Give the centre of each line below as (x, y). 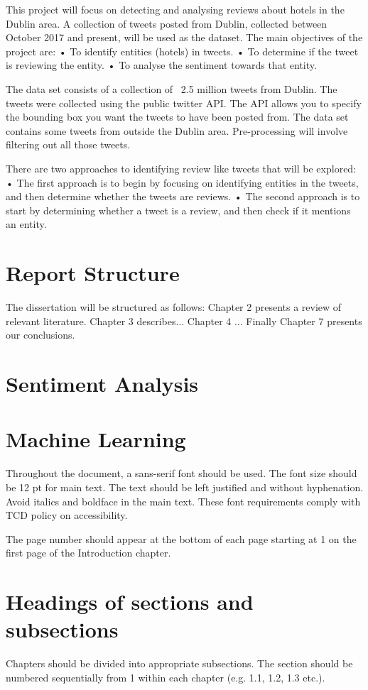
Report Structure (93, 273)
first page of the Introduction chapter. (88, 553)
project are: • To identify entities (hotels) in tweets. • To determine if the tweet (182, 51)
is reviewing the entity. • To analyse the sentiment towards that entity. (161, 65)
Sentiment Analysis (102, 383)
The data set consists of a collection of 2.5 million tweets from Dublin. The (172, 88)
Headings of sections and (130, 602)
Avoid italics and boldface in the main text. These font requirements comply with (183, 501)
